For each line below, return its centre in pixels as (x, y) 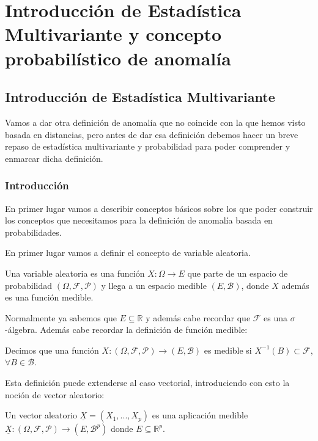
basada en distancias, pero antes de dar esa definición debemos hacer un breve (152, 134)
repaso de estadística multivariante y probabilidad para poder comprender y (148, 146)
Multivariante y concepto (113, 34)
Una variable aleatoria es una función (75, 273)
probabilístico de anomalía (118, 58)
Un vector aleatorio (41, 415)
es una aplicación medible (200, 415)
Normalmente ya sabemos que (61, 317)
